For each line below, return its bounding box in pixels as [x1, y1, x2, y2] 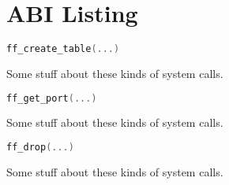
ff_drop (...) [6, 142, 74, 154]
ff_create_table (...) [6, 43, 120, 55]
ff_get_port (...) [6, 92, 97, 104]
